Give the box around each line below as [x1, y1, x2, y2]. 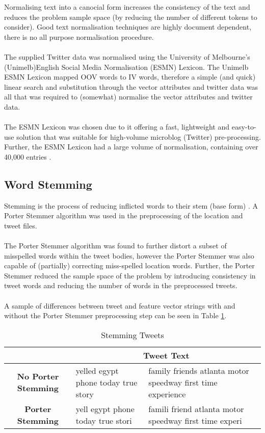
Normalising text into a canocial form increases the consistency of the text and [4, 2, 250, 12]
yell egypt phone [75, 402, 135, 415]
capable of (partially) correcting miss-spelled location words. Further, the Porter [4, 260, 255, 271]
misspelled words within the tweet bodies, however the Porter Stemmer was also [4, 250, 254, 261]
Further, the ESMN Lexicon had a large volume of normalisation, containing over [4, 141, 258, 152]
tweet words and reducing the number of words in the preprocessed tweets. [4, 280, 237, 291]
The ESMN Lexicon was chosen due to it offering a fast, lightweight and [4, 121, 230, 132]
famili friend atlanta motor [148, 402, 244, 415]
